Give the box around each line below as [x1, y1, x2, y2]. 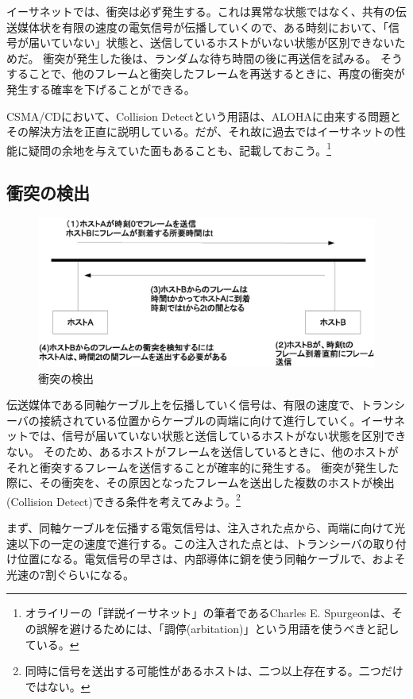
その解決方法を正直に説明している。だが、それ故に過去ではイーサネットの [6, 123, 396, 140]
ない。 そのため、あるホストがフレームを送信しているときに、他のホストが [6, 442, 399, 459]
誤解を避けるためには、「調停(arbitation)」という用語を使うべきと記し [36, 620, 399, 636]
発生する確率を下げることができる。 [6, 80, 195, 97]
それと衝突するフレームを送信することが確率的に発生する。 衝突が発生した [6, 458, 399, 475]
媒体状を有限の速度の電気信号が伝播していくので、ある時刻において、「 [17, 18, 388, 35]
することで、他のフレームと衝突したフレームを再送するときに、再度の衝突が [6, 65, 405, 82]
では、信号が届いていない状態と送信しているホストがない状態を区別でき [28, 427, 407, 444]
